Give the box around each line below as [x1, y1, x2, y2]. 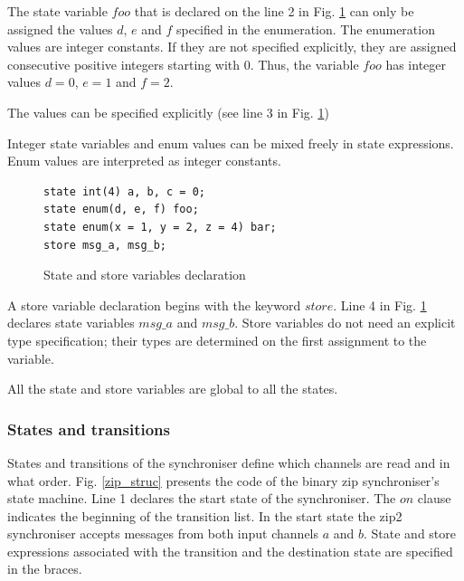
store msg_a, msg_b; [43, 238, 167, 252]
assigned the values [7, 19, 113, 38]
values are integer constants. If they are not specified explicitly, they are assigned [7, 37, 457, 56]
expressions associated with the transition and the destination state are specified [7, 541, 453, 560]
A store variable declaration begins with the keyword [7, 295, 301, 314]
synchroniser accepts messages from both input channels [7, 524, 319, 543]
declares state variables [7, 313, 135, 332]
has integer [385, 54, 447, 73]
